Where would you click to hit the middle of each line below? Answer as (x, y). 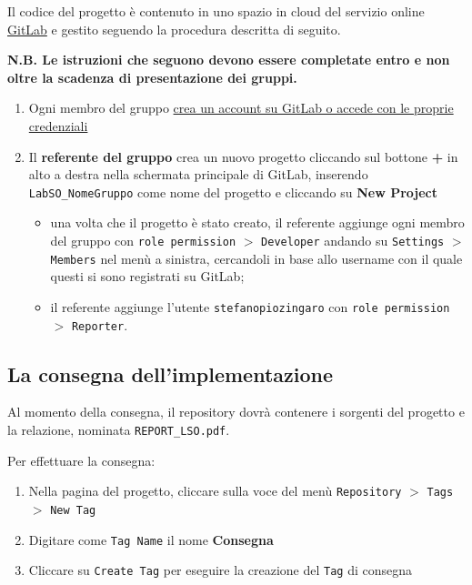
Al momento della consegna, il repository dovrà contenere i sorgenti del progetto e (236, 412)
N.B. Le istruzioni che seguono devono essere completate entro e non (229, 60)
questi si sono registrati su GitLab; (147, 276)
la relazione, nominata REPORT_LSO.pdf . (119, 430)
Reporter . (100, 324)
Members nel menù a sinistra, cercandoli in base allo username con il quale (256, 258)
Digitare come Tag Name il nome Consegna (151, 539)
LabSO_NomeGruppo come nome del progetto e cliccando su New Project (233, 192)
